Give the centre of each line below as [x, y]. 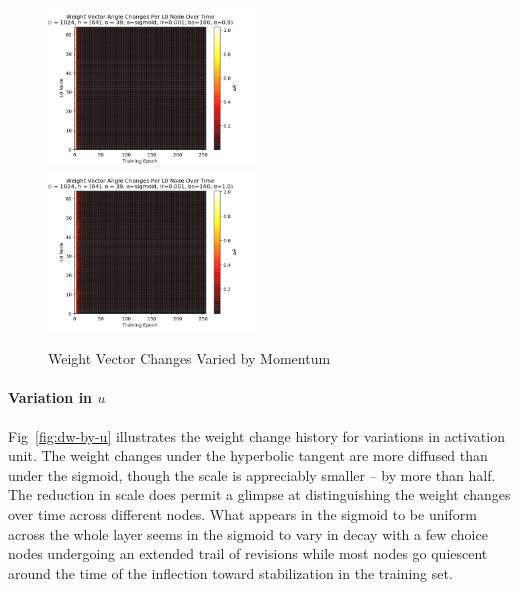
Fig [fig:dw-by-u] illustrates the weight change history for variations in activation [256, 435]
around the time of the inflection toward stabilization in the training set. [230, 572]
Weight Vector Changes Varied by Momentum [189, 358]
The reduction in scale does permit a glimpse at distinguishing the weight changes [259, 494]
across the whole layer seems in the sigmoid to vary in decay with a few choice [248, 533]
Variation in [50, 397]
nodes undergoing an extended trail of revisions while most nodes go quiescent [248, 553]
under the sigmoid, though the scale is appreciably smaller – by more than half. [252, 474]
